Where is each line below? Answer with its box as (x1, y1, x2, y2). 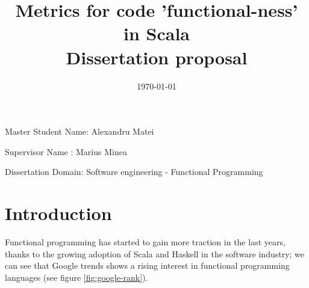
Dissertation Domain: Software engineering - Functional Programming (5, 165, 263, 178)
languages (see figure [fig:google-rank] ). (5, 271, 148, 283)
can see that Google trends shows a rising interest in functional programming (5, 259, 290, 272)
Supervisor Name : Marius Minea (5, 145, 127, 158)
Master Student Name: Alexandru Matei (5, 125, 154, 138)
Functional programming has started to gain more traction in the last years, (5, 236, 286, 248)
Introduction (5, 201, 112, 225)
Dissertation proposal (66, 44, 248, 69)
